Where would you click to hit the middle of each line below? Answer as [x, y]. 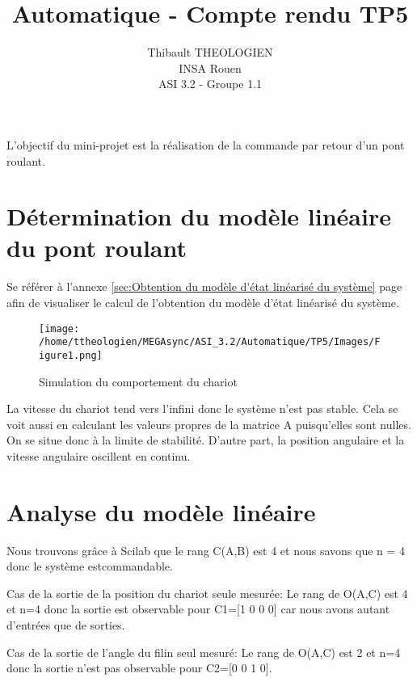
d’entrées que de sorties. [66, 625]
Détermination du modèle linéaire [199, 216]
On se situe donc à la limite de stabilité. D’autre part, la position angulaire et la [206, 440]
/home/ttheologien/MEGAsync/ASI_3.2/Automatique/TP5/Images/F [210, 342]
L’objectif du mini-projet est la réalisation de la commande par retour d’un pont [206, 144]
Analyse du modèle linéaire [161, 511]
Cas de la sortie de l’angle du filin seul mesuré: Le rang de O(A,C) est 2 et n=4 [204, 652]
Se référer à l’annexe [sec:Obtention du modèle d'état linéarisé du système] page [204, 286]
